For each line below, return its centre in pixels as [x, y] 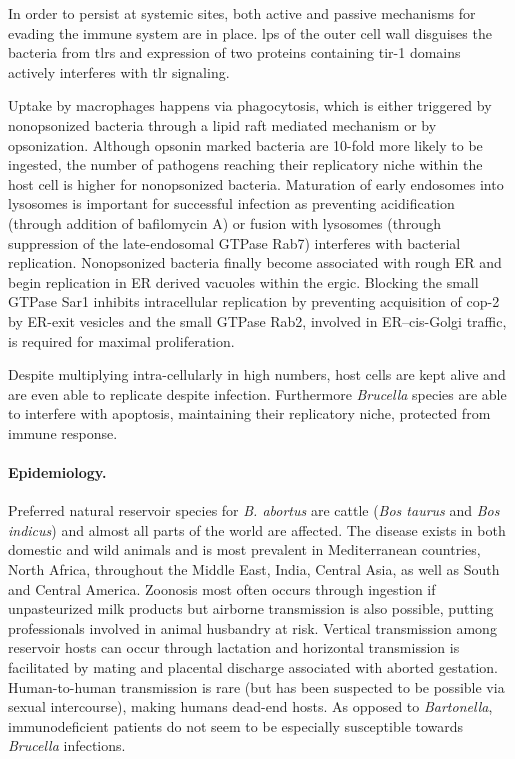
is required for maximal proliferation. [121, 340]
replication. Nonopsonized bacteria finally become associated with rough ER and [255, 262]
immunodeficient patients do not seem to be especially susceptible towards [236, 725]
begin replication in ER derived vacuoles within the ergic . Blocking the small [243, 281]
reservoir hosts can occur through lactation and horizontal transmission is [234, 647]
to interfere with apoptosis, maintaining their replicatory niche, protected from [249, 413]
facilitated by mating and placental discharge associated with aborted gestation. [253, 667]
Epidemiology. [57, 472]
